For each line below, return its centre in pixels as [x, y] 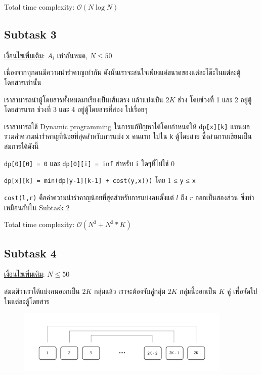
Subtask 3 [30, 34]
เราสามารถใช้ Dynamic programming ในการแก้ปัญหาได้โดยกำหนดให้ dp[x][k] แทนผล [127, 126]
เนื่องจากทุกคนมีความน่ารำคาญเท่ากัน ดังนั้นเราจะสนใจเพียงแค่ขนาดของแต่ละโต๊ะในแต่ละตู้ [122, 72]
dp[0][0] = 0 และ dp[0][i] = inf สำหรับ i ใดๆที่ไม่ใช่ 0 [89, 163]
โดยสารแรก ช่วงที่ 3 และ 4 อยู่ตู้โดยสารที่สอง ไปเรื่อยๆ [76, 109]
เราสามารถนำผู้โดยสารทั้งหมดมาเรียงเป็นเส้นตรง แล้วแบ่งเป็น [84, 99]
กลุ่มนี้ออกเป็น [198, 291]
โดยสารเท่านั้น [23, 82]
